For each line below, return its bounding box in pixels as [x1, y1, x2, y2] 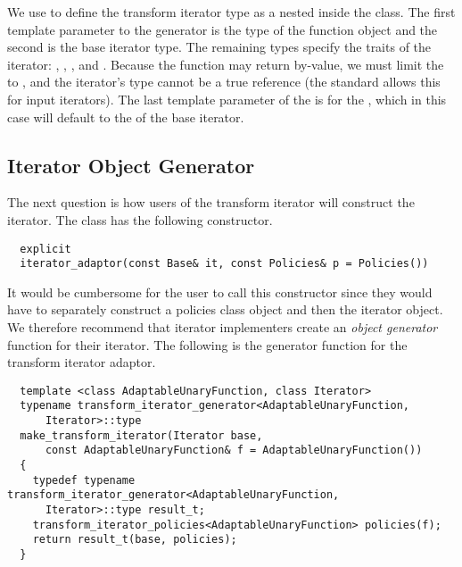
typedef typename [32, 473, 136, 487]
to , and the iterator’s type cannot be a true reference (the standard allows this [7, 72, 441, 91]
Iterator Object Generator [7, 151, 255, 179]
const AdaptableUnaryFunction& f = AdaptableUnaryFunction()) [45, 444, 423, 457]
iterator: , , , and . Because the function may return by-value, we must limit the [7, 54, 444, 73]
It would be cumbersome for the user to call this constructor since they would [7, 282, 433, 301]
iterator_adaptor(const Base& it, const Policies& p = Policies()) [20, 257, 429, 271]
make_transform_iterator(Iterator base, [20, 429, 263, 442]
